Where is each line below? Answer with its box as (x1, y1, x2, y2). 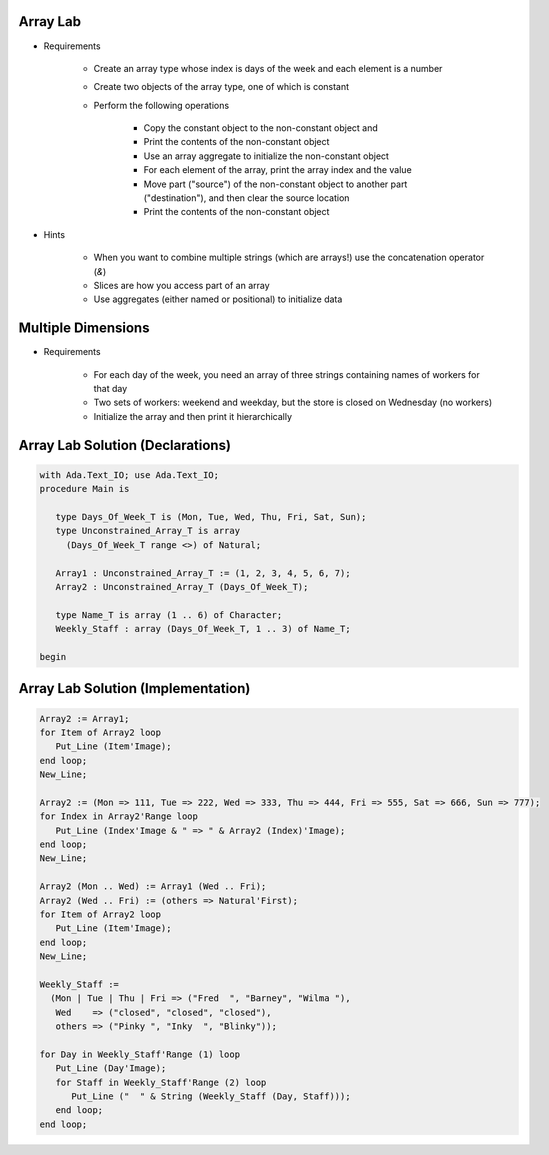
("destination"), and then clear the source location (143, 192, 350, 204)
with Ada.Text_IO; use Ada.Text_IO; (39, 469, 220, 480)
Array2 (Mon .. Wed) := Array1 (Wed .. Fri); (39, 881, 267, 892)
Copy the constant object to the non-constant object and (143, 122, 379, 134)
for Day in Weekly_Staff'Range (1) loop (39, 1048, 240, 1060)
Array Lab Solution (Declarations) (18, 436, 232, 454)
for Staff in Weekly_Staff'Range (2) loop (55, 1076, 267, 1088)
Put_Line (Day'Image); (55, 1063, 167, 1074)
